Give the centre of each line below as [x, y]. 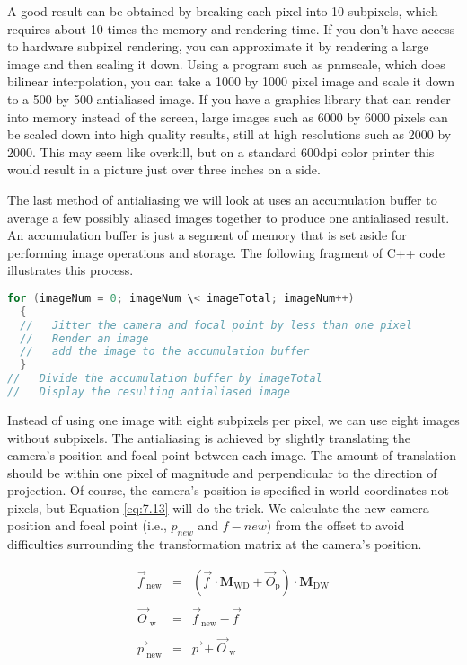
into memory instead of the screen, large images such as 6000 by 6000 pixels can [228, 116]
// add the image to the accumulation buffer [165, 352]
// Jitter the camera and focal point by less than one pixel [216, 325]
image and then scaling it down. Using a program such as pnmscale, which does [226, 63]
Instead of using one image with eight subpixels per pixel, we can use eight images [233, 419]
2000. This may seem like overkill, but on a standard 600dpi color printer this [221, 151]
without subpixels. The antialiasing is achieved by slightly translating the [209, 437]
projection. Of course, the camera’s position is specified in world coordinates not [228, 490]
